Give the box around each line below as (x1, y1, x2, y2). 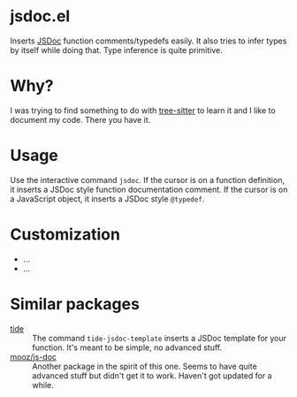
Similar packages (10, 294, 141, 314)
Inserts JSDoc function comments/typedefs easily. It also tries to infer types (10, 35, 287, 46)
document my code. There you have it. (10, 114, 151, 125)
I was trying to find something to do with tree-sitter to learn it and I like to (10, 104, 277, 116)
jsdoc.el (10, 6, 71, 27)
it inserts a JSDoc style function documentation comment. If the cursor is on (10, 184, 288, 195)
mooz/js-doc (10, 351, 57, 362)
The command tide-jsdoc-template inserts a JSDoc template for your (32, 332, 286, 343)
